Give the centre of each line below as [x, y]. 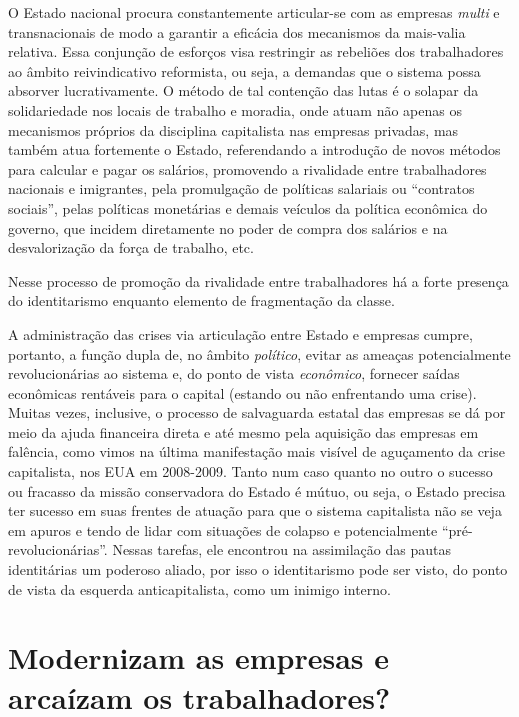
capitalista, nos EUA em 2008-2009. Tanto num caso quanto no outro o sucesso [250, 471]
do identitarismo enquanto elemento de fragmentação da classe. [201, 300]
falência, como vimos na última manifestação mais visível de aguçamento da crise [256, 451]
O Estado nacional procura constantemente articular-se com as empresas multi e [254, 12]
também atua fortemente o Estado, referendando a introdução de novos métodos [254, 149]
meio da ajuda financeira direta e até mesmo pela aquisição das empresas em [243, 431]
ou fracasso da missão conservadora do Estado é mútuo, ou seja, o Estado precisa [257, 490]
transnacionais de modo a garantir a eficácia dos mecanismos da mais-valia [237, 31]
